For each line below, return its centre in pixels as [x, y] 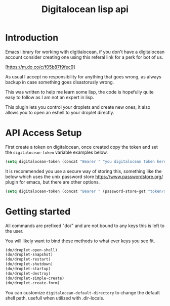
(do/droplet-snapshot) [29, 255]
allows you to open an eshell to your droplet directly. [60, 112]
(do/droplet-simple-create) [35, 278]
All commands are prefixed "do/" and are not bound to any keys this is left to [85, 226]
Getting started [38, 211]
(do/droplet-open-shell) [31, 250]
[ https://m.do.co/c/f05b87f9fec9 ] [40, 67]
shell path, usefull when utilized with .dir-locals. [55, 298]
